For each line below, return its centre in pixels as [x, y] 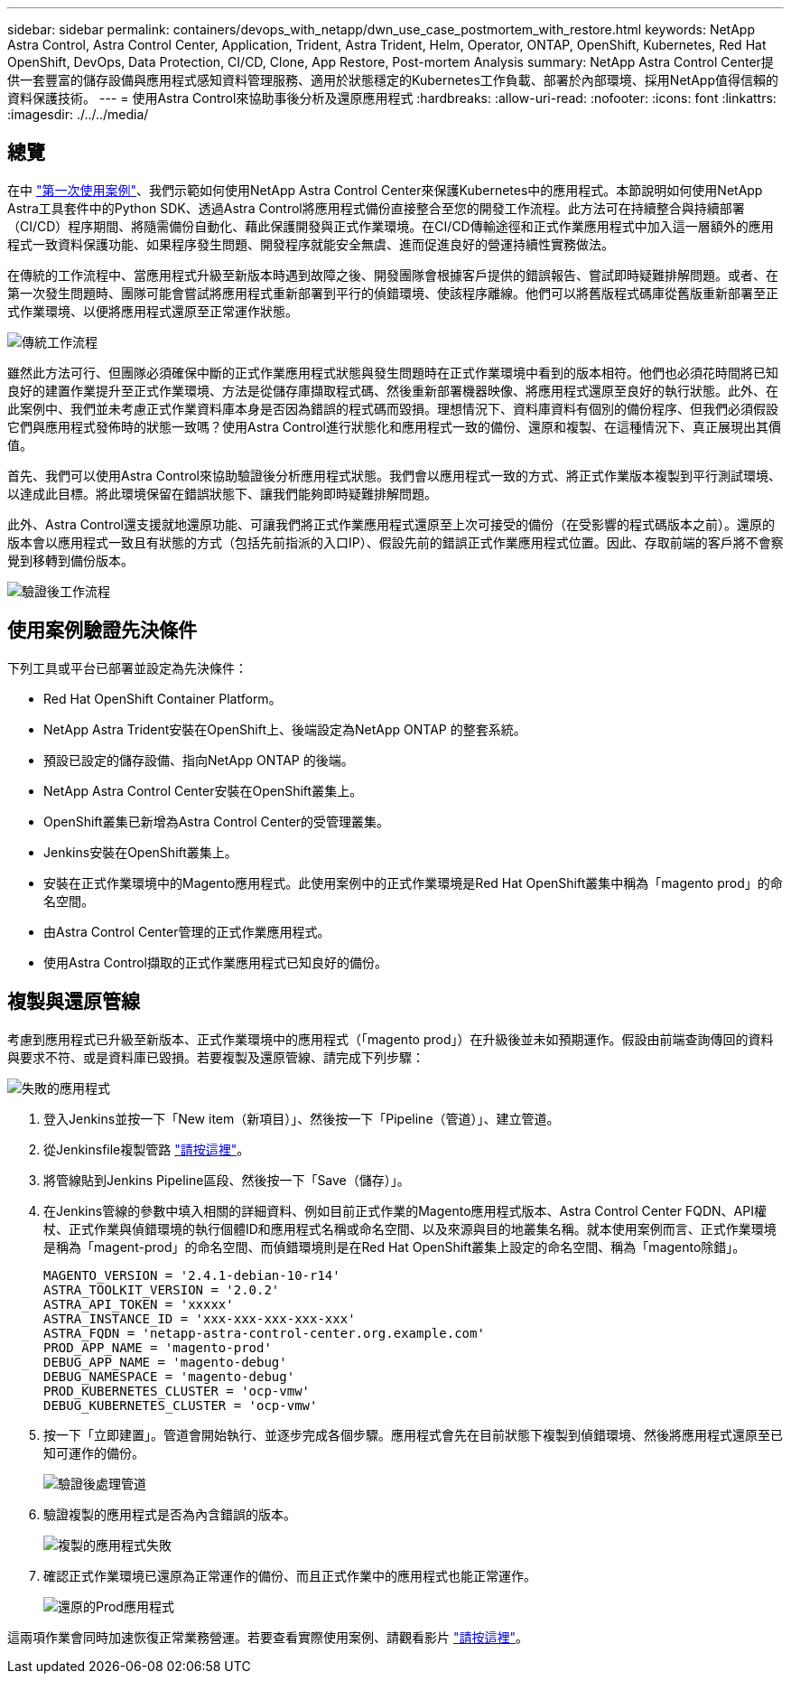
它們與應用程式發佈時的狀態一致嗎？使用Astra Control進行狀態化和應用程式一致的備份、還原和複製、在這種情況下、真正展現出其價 [394, 426]
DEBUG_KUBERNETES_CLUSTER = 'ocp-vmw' [181, 1405]
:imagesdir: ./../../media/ [78, 114]
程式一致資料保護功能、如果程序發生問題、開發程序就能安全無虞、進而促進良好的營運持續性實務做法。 [311, 244]
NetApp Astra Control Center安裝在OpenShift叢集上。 [203, 790]
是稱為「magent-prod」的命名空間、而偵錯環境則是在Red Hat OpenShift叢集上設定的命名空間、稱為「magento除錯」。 [395, 1247]
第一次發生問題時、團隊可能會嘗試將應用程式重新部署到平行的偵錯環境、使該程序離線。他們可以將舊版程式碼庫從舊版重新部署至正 [393, 293]
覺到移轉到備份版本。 [70, 560]
